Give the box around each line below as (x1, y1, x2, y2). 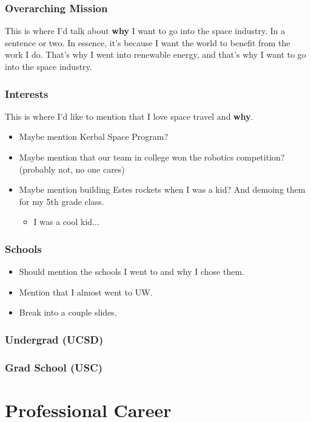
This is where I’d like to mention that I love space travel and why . (5, 109, 253, 122)
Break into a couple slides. (19, 306, 117, 319)
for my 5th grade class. (19, 195, 104, 207)
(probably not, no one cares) (19, 162, 125, 175)
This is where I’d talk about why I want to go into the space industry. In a (5, 24, 286, 37)
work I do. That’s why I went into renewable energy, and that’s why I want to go (5, 48, 306, 61)
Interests (5, 86, 48, 101)
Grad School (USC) (5, 359, 103, 375)
